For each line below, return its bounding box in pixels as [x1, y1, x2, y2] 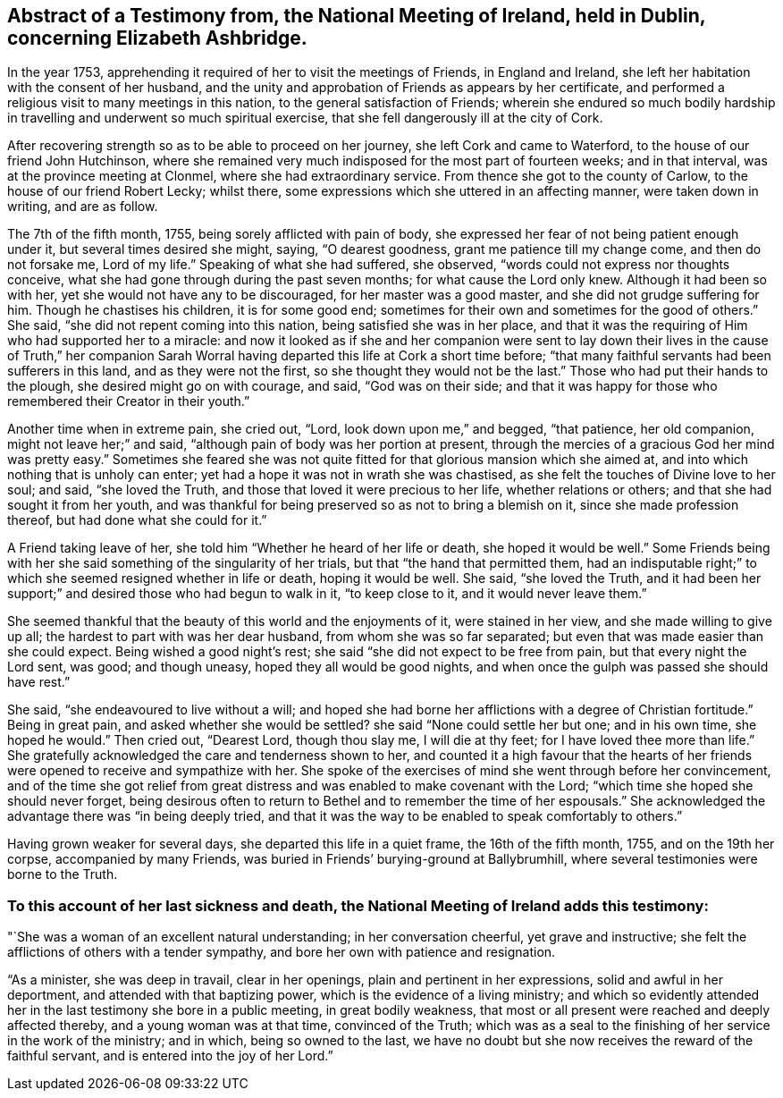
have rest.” [7, 674, 71, 690]
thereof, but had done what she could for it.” [7, 512, 267, 528]
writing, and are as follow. [7, 198, 158, 215]
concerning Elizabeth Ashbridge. [7, 27, 307, 49]
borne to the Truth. [7, 866, 118, 883]
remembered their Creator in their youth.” [7, 393, 250, 410]
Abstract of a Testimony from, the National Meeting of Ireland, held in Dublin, [7, 4, 706, 27]
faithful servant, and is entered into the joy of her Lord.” [7, 1048, 333, 1064]
